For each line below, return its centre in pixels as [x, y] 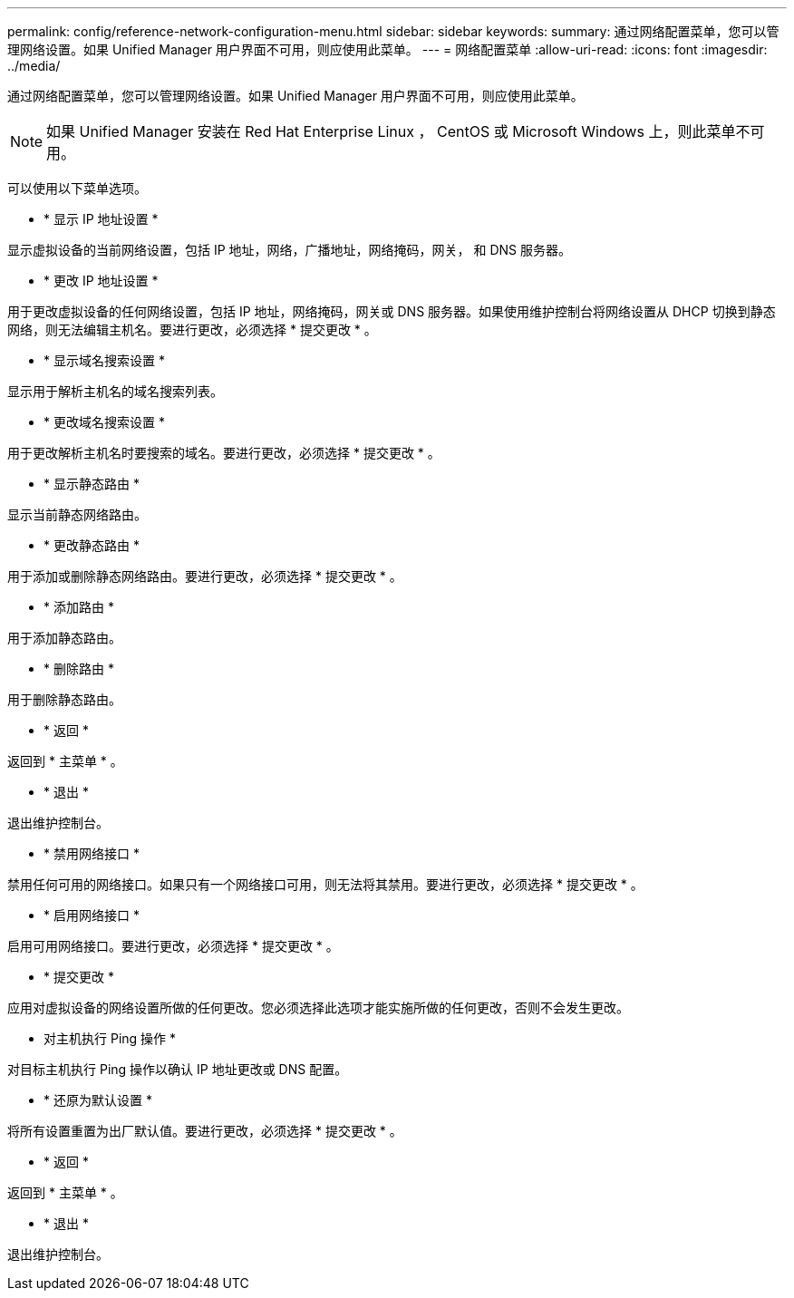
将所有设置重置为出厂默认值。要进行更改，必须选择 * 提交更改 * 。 [205, 1131]
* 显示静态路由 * [92, 484]
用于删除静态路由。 [64, 699]
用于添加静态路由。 [64, 638]
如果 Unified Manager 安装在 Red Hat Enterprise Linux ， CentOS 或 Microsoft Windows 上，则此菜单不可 [406, 131]
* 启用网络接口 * [92, 915]
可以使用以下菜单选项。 [77, 188]
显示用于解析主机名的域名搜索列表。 [115, 391]
